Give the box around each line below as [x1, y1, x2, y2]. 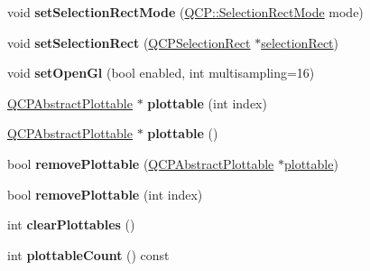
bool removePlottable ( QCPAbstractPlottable [7, 154, 274, 173]
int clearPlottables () [7, 215, 135, 234]
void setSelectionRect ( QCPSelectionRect [7, 33, 251, 51]
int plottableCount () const [7, 245, 170, 264]
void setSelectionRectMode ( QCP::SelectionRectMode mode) [7, 3, 364, 21]
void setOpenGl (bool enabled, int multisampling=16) [7, 63, 315, 82]
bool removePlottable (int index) [7, 184, 203, 203]
